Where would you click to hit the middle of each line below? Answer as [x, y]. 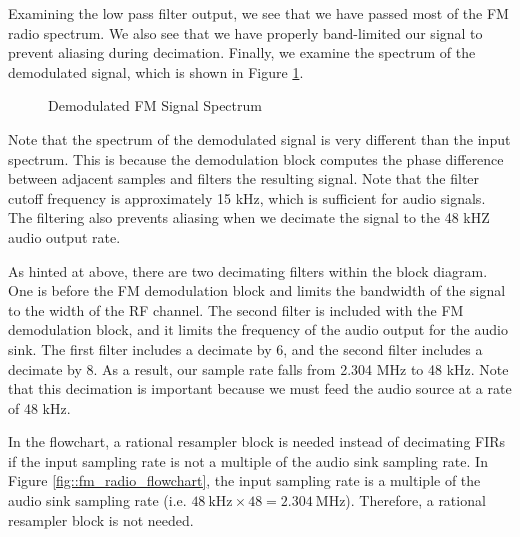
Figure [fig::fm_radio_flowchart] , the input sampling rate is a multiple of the [244, 480]
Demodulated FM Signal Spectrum [155, 105]
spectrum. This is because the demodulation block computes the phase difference [256, 158]
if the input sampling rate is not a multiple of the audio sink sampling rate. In [248, 460]
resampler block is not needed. [101, 519]
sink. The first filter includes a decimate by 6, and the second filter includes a [245, 348]
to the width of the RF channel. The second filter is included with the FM [236, 309]
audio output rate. [64, 236]
